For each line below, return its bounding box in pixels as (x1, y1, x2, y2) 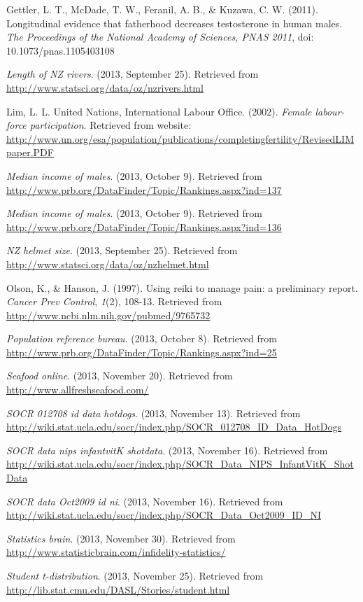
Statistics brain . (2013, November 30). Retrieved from (6, 531, 236, 545)
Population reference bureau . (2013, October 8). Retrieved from (6, 331, 277, 346)
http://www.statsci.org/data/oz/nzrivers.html (6, 80, 204, 94)
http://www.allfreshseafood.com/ (6, 382, 149, 397)
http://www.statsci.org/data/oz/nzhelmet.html (6, 256, 209, 271)
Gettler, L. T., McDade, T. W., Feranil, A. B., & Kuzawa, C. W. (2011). (6, 2, 318, 16)
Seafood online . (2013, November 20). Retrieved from (6, 368, 233, 383)
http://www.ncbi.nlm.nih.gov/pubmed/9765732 (6, 307, 211, 322)
